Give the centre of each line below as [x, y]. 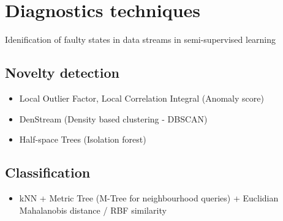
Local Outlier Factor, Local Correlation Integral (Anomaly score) [141, 98]
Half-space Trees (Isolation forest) [83, 139]
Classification [48, 172]
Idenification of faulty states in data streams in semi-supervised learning [141, 39]
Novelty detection [62, 73]
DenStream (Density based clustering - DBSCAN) [113, 118]
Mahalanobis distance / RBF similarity [93, 210]
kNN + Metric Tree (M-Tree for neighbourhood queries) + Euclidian [149, 197]
